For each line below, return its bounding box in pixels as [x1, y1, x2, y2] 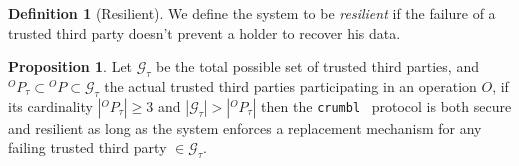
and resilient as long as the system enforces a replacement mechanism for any [8, 117, 482, 138]
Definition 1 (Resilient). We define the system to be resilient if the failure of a [8, 3, 496, 23]
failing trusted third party [8, 137, 167, 158]
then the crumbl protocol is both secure [261, 95, 512, 116]
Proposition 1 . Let [8, 56, 133, 77]
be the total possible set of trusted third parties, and [156, 56, 479, 77]
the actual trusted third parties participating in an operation [104, 75, 477, 96]
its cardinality [8, 95, 93, 116]
